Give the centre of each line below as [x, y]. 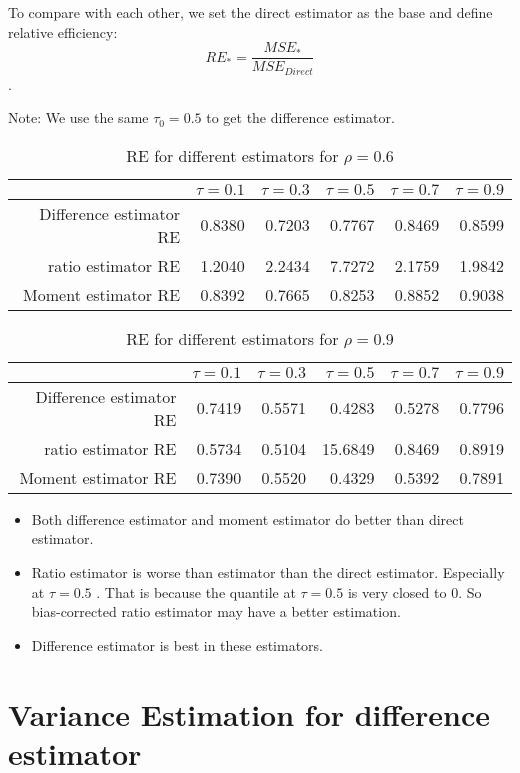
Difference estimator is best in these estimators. [177, 644]
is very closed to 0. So [414, 591]
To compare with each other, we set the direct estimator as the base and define [250, 12]
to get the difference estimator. [300, 117]
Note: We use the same [78, 117]
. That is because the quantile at [196, 591]
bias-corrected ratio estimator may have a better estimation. [216, 611]
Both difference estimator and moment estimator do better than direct [247, 518]
